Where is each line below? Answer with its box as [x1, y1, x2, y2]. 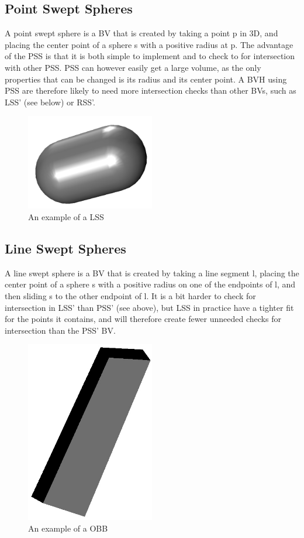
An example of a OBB [28, 522, 108, 534]
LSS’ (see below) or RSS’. [5, 95, 95, 108]
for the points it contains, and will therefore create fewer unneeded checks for [5, 313, 281, 325]
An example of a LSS [28, 210, 104, 222]
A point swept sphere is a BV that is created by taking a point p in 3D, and [5, 27, 278, 39]
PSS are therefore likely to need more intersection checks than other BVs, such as [5, 84, 296, 97]
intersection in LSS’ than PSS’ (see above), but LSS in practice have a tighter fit [5, 301, 294, 313]
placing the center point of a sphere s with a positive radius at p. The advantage [5, 38, 293, 50]
